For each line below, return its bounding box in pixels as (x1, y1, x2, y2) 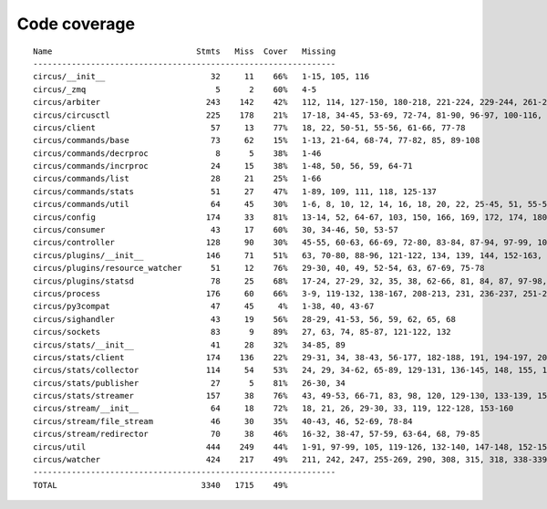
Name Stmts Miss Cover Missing (33, 46, 336, 57)
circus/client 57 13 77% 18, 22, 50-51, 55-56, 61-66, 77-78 (33, 122, 466, 132)
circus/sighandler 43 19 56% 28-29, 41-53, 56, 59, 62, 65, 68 (33, 314, 456, 324)
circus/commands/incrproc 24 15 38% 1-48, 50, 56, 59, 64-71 (33, 161, 413, 171)
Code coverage (16, 14, 136, 34)
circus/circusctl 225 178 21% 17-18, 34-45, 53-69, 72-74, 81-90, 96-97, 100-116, (33, 109, 542, 120)
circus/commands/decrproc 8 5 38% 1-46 (33, 148, 322, 159)
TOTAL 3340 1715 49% (33, 480, 288, 490)
